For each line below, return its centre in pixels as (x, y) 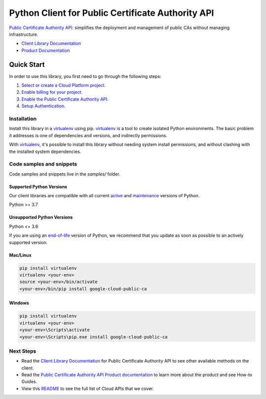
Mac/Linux (20, 255)
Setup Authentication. (44, 106)
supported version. (28, 242)
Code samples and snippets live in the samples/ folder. (65, 174)
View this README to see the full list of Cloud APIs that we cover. (88, 388)
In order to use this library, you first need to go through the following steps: (85, 76)
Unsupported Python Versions (41, 218)
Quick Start (27, 64)
